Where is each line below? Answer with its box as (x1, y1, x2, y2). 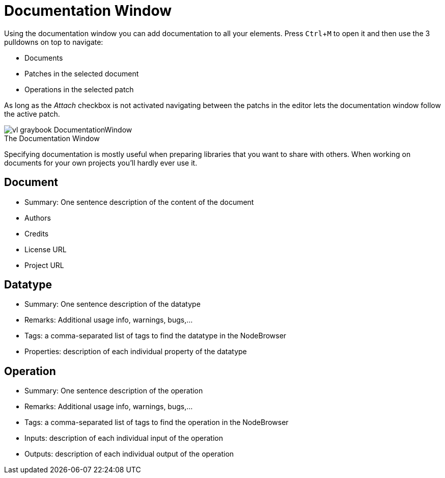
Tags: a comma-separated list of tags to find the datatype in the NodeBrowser (24, 331, 287, 340)
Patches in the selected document (24, 69, 139, 78)
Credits (24, 229, 49, 238)
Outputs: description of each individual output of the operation (24, 449, 234, 459)
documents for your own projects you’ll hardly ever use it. (4, 158, 198, 167)
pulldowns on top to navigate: (4, 37, 103, 46)
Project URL (24, 260, 64, 270)
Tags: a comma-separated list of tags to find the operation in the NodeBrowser (24, 418, 289, 427)
